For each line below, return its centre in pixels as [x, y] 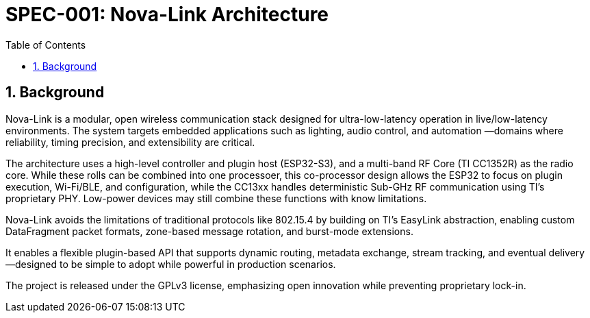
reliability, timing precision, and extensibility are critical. [130, 142]
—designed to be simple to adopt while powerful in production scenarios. [171, 264]
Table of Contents [46, 45]
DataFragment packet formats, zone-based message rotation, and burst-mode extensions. [209, 231]
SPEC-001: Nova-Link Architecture [167, 14]
